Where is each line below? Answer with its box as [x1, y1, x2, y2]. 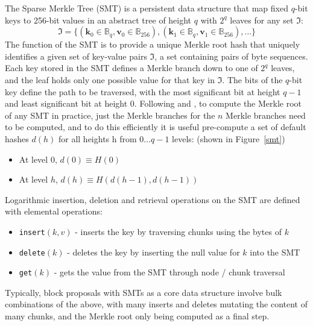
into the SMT [250, 245, 300, 258]
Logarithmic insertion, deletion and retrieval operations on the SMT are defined [5, 193, 300, 205]
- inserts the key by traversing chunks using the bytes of [75, 225, 282, 237]
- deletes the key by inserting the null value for [67, 245, 240, 258]
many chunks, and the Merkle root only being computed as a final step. [5, 310, 270, 322]
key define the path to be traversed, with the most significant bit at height [5, 85, 280, 98]
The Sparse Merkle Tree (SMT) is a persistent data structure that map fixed [5, 2, 288, 14]
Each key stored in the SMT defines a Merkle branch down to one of [5, 61, 258, 74]
